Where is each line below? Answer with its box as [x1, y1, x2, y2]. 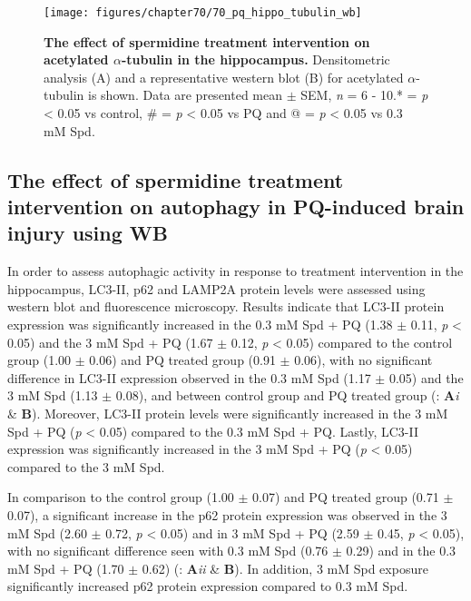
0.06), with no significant [294, 350, 433, 369]
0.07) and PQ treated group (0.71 [252, 488, 439, 507]
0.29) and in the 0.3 [346, 541, 456, 560]
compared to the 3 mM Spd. [7, 457, 165, 476]
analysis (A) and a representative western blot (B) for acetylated [44, 67, 404, 86]
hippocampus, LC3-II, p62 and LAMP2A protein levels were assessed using [7, 279, 426, 298]
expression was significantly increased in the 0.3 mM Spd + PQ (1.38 [7, 314, 393, 333]
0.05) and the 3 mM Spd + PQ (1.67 [7, 332, 213, 351]
